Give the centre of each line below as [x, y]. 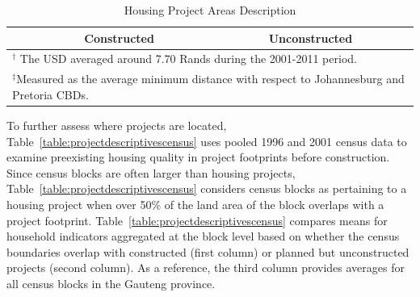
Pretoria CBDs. [50, 94]
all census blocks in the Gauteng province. [111, 283]
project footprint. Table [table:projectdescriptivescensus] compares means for [197, 220]
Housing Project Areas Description [210, 10]
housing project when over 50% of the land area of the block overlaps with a [195, 204]
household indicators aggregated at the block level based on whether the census [203, 236]
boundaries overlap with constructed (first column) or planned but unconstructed [208, 251]
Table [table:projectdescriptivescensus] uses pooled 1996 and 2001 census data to [207, 141]
